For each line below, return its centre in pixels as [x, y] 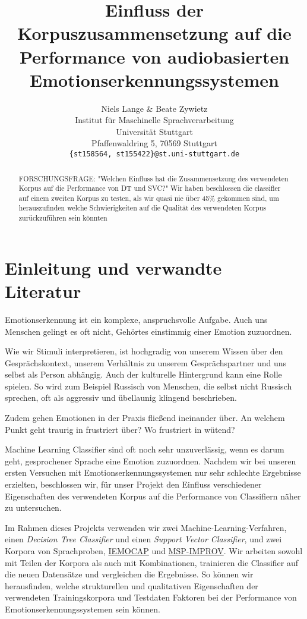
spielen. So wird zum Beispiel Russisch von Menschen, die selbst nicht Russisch [148, 386]
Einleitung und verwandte [113, 267]
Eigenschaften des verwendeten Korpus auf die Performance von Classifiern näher [153, 496]
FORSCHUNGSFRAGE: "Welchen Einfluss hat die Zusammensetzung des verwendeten [153, 178]
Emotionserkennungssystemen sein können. [83, 609]
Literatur [43, 290]
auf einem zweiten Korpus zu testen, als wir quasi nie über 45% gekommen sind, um [149, 198]
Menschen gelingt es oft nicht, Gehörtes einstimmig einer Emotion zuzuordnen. [148, 331]
